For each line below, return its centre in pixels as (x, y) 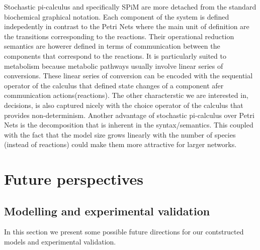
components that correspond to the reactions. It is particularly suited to (115, 55)
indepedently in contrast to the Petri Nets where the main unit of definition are (127, 26)
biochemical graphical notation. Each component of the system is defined (117, 16)
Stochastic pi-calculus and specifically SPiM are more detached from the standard (130, 7)
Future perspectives (74, 179)
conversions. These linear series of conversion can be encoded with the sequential (128, 76)
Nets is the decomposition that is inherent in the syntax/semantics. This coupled (129, 125)
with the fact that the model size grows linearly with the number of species (120, 134)
